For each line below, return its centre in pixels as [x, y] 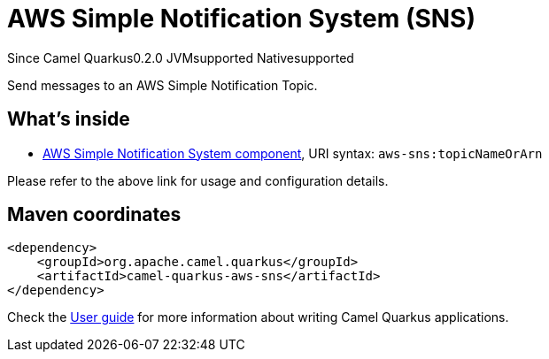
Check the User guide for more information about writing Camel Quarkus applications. [258, 317]
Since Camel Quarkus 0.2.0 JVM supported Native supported [181, 57]
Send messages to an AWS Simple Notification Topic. [162, 85]
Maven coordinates [94, 215]
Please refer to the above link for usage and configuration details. [198, 180]
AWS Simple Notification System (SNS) [242, 19]
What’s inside [69, 119]
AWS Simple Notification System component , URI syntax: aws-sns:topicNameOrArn [293, 153]
